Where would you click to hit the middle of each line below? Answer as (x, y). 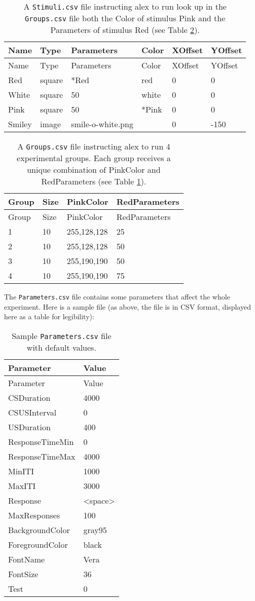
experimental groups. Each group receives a (94, 158)
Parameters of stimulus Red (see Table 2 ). (125, 30)
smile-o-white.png (102, 124)
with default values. (61, 347)
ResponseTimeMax (42, 456)
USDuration (29, 427)
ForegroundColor (38, 544)
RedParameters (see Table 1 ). (94, 181)
